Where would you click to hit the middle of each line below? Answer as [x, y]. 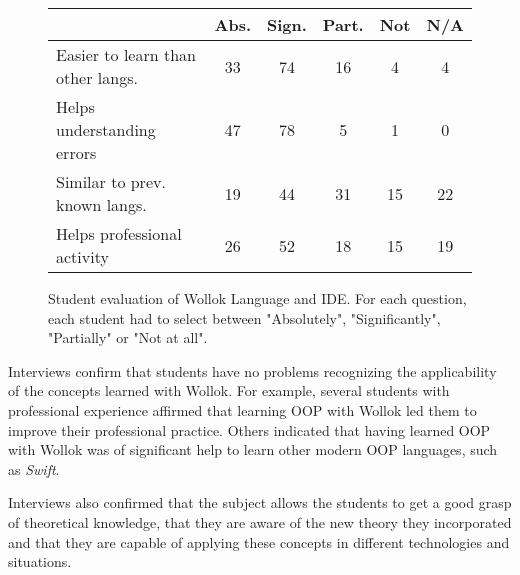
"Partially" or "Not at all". [128, 337]
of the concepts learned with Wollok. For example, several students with [229, 390]
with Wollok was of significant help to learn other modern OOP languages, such [253, 449]
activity [82, 256]
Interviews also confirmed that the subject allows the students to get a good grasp [260, 502]
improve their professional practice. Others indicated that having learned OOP [249, 429]
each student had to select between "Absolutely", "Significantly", [244, 317]
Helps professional [119, 233]
